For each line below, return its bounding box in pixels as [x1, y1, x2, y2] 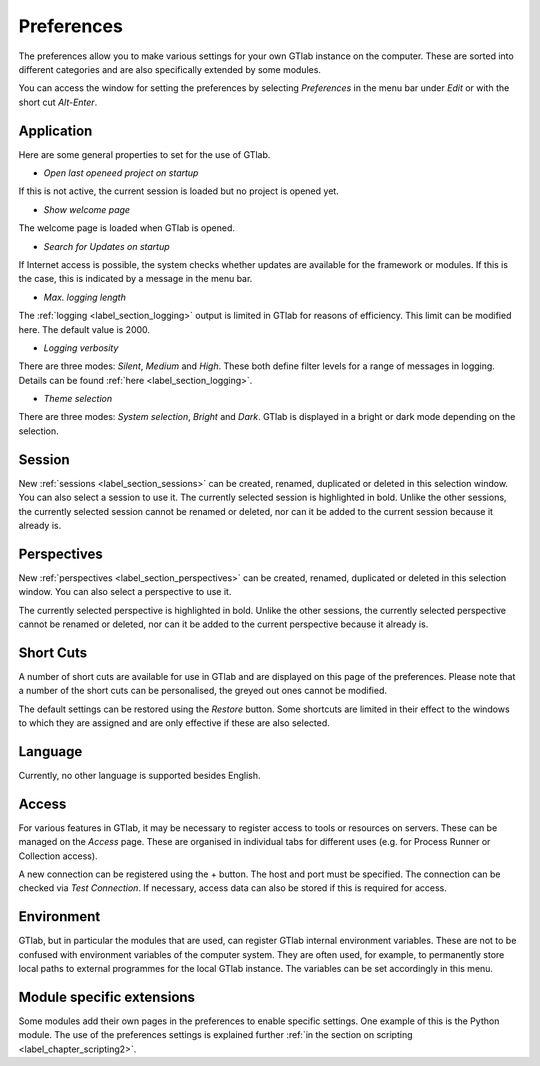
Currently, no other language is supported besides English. [18, 770, 261, 782]
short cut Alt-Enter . [18, 96, 98, 108]
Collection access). [18, 850, 99, 862]
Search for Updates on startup [43, 240, 170, 252]
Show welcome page [43, 203, 130, 215]
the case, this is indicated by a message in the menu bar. [18, 273, 253, 285]
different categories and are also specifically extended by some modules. [18, 63, 322, 75]
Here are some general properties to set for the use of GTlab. [18, 148, 271, 160]
